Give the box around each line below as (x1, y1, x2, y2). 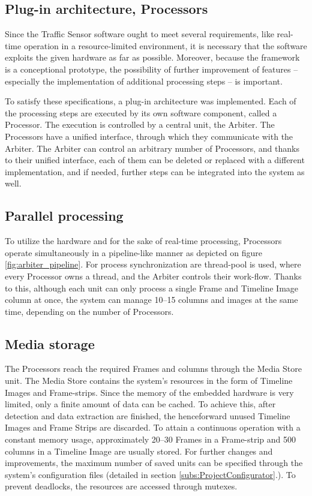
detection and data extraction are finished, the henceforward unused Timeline (5, 409, 290, 422)
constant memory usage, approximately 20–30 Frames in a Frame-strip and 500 (5, 433, 296, 446)
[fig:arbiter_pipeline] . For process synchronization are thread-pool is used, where (5, 258, 301, 270)
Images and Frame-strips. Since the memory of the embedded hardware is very (5, 386, 294, 398)
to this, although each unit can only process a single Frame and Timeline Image (5, 281, 299, 294)
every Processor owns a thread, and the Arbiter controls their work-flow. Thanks (5, 269, 302, 282)
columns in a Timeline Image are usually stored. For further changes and (5, 444, 273, 457)
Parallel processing (5, 206, 124, 225)
